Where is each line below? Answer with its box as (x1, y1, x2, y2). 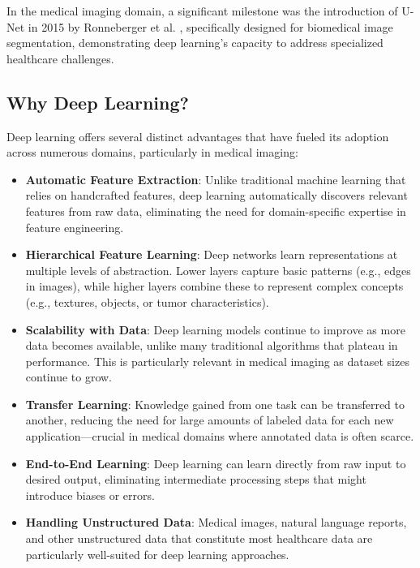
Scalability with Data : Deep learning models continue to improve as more (25, 321, 405, 338)
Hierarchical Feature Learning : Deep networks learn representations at (25, 246, 398, 263)
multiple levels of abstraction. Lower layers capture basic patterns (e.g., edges (25, 261, 411, 278)
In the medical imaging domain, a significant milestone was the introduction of (6, 2, 398, 19)
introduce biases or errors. (25, 486, 155, 503)
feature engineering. (25, 218, 124, 235)
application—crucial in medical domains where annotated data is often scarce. (25, 428, 414, 445)
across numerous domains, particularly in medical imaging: (6, 144, 298, 161)
